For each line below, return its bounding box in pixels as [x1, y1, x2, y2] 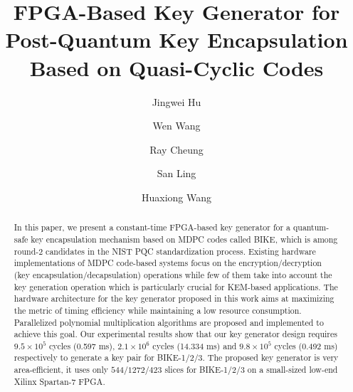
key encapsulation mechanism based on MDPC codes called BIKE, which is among [31, 233, 338, 245]
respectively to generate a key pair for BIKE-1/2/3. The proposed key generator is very [14, 351, 339, 364]
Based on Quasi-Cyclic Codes [29, 53, 324, 82]
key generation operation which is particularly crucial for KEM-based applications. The [14, 280, 338, 292]
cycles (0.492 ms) [274, 339, 338, 351]
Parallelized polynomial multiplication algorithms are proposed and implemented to [14, 316, 324, 328]
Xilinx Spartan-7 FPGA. [14, 375, 105, 387]
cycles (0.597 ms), [48, 339, 115, 351]
